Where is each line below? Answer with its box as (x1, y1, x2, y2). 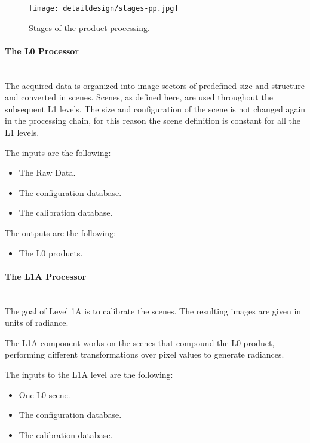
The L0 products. (19, 246, 83, 259)
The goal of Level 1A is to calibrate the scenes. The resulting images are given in (5, 304, 302, 317)
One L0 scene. (19, 388, 70, 401)
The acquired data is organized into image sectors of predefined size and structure (5, 79, 305, 91)
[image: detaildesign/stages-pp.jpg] (29, 4, 179, 13)
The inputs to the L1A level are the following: (5, 368, 173, 380)
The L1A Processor (5, 270, 87, 282)
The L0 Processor (5, 44, 79, 57)
